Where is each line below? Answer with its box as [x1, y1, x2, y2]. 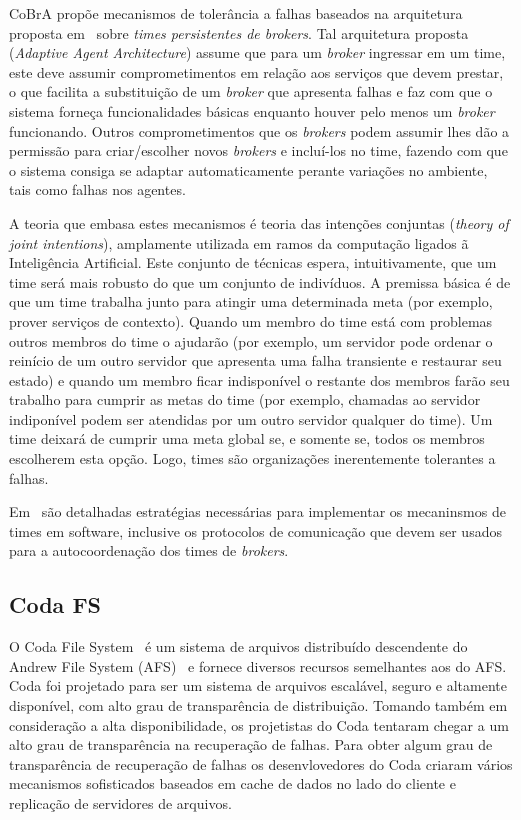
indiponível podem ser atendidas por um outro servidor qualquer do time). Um [9, 408, 493, 429]
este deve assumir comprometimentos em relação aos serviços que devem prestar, [9, 61, 504, 82]
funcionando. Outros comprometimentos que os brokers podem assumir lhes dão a [9, 120, 510, 141]
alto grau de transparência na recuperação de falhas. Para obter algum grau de [9, 734, 493, 755]
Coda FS [9, 589, 102, 620]
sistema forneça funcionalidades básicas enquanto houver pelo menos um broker [9, 100, 495, 121]
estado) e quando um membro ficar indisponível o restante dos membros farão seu [9, 369, 510, 390]
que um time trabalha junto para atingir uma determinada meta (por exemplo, [9, 291, 493, 312]
